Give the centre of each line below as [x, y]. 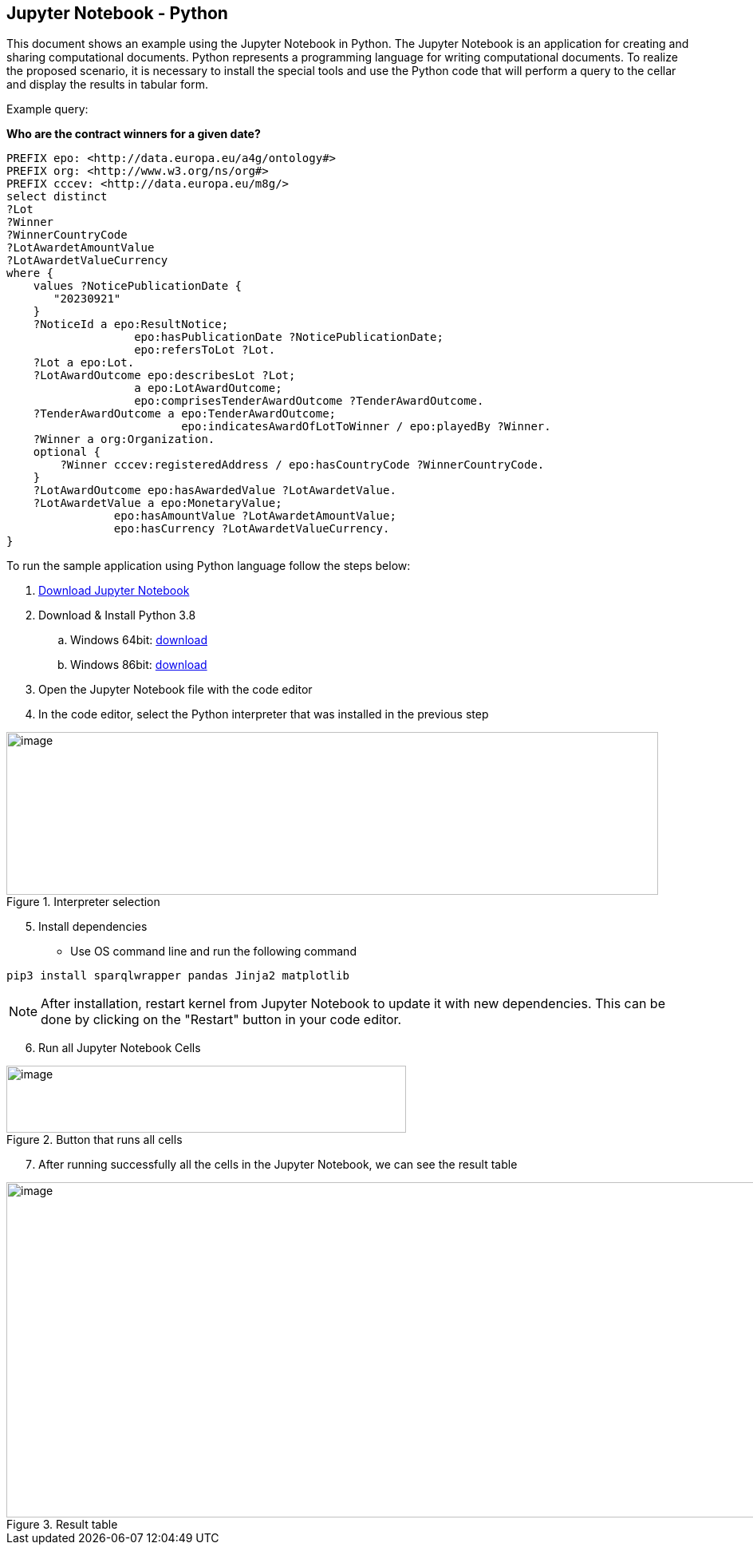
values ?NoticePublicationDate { [138, 286]
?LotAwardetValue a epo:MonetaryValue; [158, 503]
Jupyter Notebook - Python [117, 13]
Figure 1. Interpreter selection [83, 902]
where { [30, 273]
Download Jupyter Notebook [114, 591]
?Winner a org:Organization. [124, 439]
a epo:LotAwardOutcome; [208, 388]
